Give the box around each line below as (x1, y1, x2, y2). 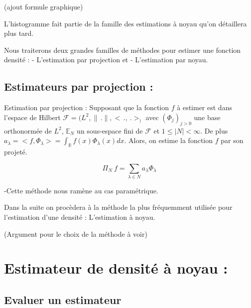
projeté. (4, 146, 27, 156)
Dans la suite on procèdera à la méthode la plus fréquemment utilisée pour (4, 202, 233, 212)
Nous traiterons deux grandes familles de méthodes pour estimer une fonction (4, 44, 241, 55)
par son (221, 135, 244, 146)
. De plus (200, 125, 228, 136)
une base (194, 112, 221, 122)
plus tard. (4, 28, 34, 38)
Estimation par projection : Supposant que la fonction (4, 102, 169, 113)
